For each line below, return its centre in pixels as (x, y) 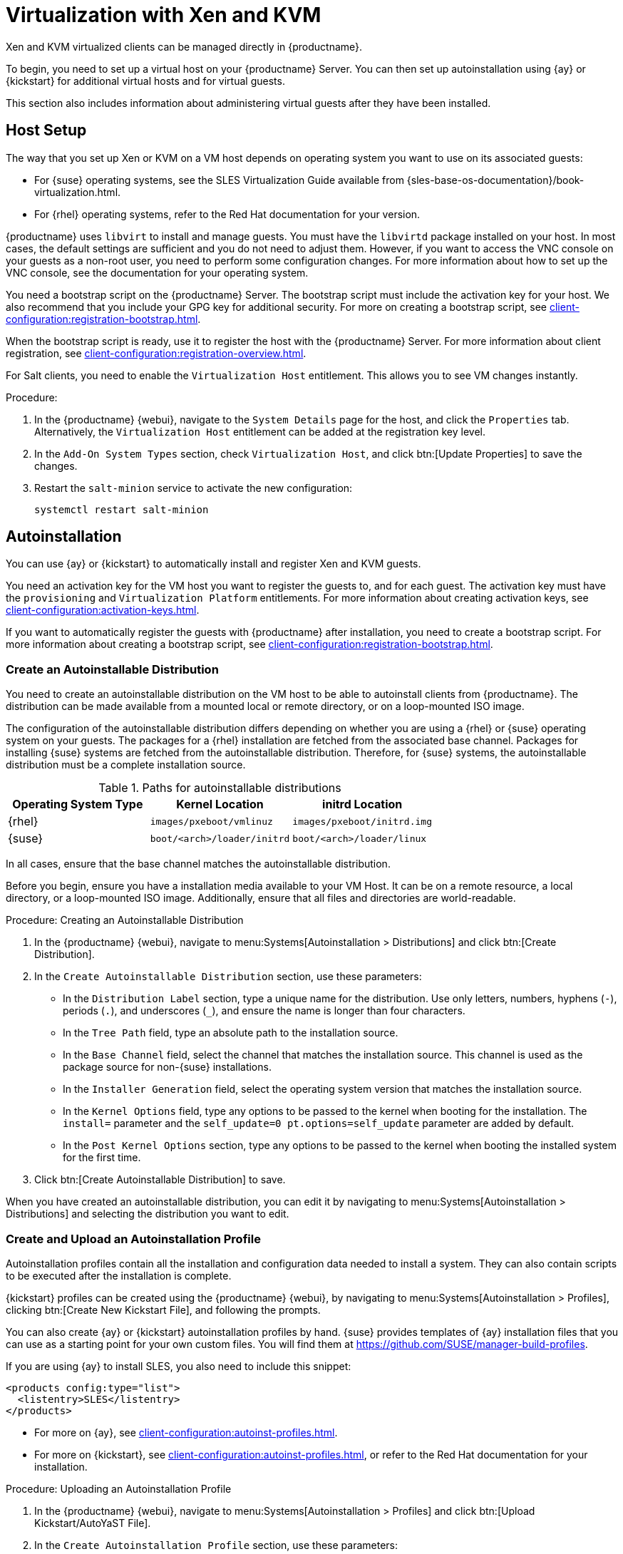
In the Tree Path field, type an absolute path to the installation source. (231, 1033)
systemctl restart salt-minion (122, 509)
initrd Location (362, 804)
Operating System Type (78, 804)
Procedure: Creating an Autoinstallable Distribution (125, 920)
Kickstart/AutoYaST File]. (93, 1523)
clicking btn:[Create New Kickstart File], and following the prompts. (163, 1309)
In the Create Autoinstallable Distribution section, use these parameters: (228, 977)
